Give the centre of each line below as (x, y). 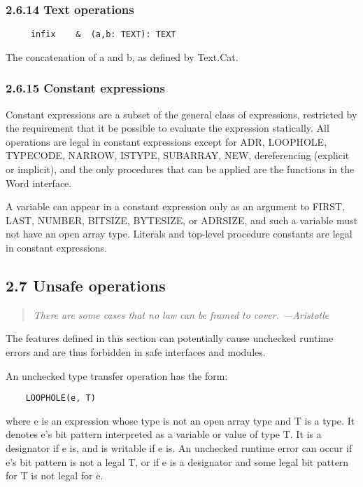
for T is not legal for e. (55, 475)
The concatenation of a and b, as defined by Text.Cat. (122, 56)
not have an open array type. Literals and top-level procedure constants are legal (179, 234)
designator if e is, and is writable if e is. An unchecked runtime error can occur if (179, 448)
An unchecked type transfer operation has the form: (117, 375)
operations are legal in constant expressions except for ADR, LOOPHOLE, (166, 141)
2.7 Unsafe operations (86, 286)
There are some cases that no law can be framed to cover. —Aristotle (181, 314)
